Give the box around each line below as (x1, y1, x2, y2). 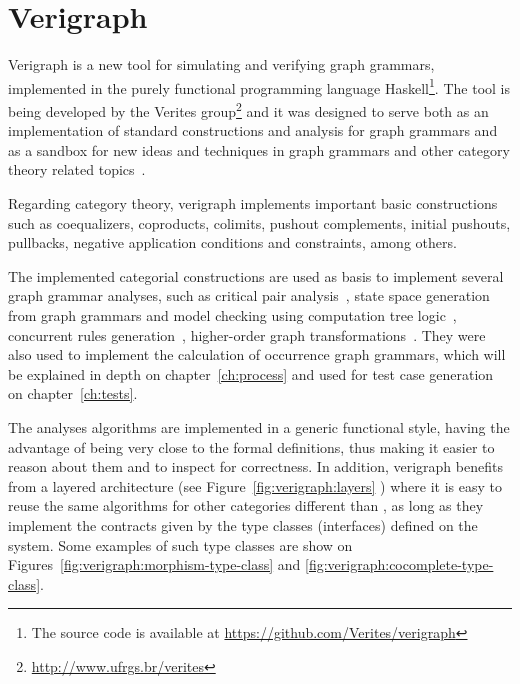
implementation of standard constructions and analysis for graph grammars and (8, 120, 498, 141)
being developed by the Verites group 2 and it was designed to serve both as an (8, 97, 489, 121)
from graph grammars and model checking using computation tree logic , (8, 304, 457, 325)
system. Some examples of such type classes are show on (8, 534, 353, 555)
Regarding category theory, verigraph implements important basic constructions (8, 193, 498, 213)
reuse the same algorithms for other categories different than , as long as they (8, 495, 484, 516)
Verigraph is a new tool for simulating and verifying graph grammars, (8, 54, 435, 75)
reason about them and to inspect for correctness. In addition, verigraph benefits (8, 456, 503, 477)
